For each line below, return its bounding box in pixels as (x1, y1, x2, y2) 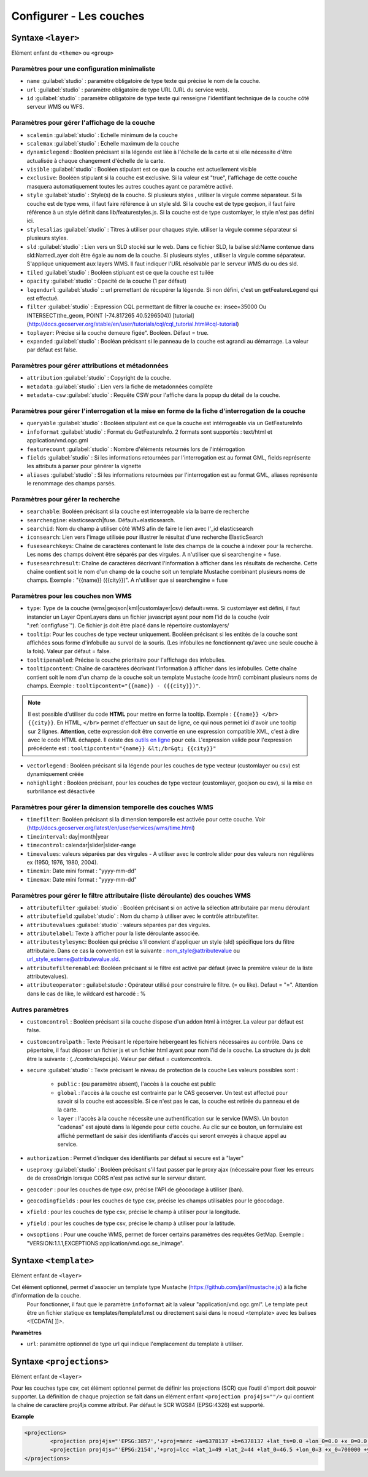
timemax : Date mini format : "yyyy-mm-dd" (26, 876, 137, 883)
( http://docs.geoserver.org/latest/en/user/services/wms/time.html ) (26, 824, 196, 832)
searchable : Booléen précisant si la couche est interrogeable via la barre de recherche (26, 507, 250, 515)
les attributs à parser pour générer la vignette (26, 463, 142, 470)
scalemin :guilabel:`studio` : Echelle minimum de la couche (26, 131, 178, 138)
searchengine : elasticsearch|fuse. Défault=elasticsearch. (26, 516, 175, 523)
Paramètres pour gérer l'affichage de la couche (11, 119, 156, 127)
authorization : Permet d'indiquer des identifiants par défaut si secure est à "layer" (26, 1154, 244, 1162)
